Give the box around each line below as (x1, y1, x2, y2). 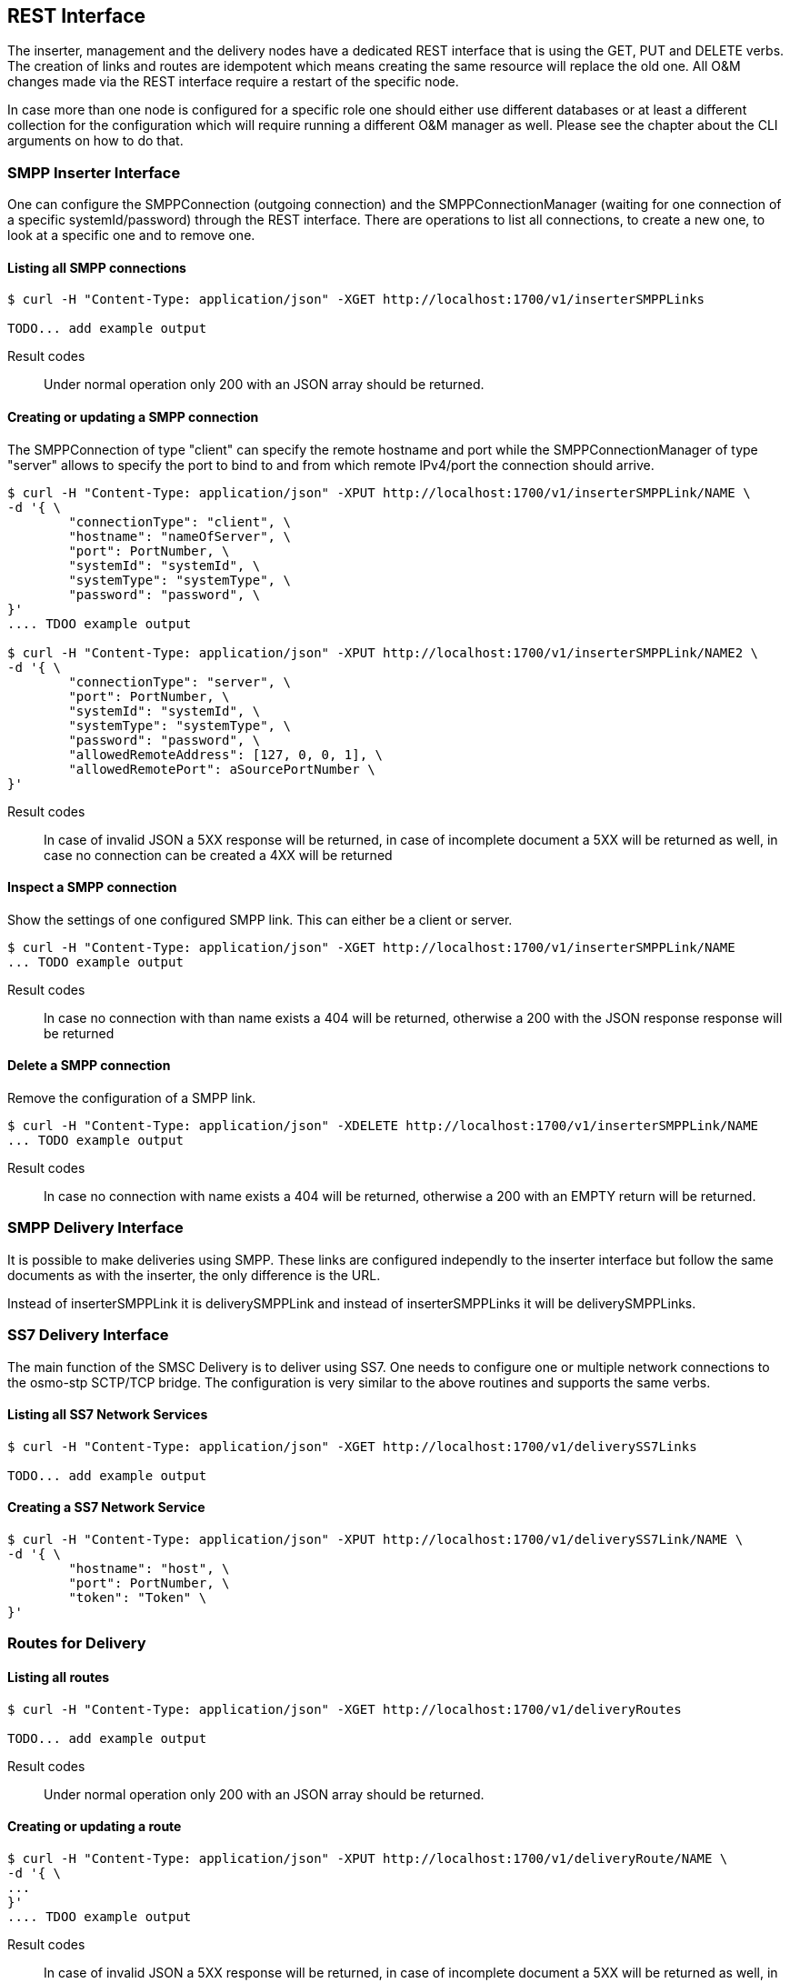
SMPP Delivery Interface (7, 1218, 184, 1237)
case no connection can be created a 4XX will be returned (44, 846, 393, 863)
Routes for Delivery (7, 1634, 146, 1653)
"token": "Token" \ (68, 1589, 207, 1605)
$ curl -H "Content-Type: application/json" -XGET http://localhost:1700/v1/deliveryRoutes (7, 1701, 682, 1717)
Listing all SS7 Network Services (7, 1407, 208, 1423)
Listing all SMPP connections (7, 259, 186, 275)
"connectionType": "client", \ (68, 514, 291, 529)
